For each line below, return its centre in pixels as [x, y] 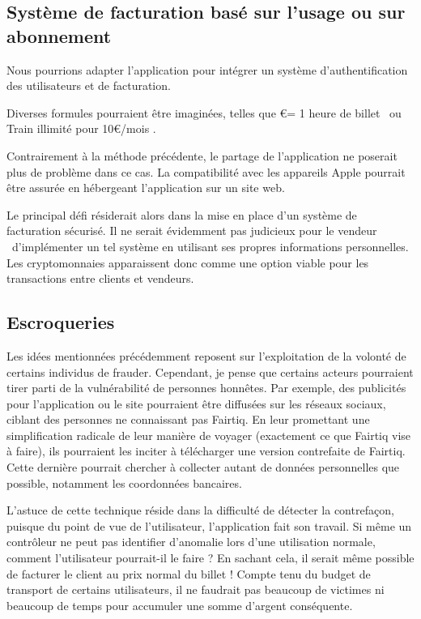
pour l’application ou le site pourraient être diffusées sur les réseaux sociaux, [196, 403]
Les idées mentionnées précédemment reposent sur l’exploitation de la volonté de [206, 355]
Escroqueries [61, 322]
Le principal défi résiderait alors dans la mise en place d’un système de [182, 214]
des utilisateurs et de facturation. [89, 85]
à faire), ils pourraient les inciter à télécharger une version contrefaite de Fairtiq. [206, 451]
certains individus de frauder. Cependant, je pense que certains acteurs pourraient [210, 371]
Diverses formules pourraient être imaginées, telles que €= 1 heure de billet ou [204, 112]
